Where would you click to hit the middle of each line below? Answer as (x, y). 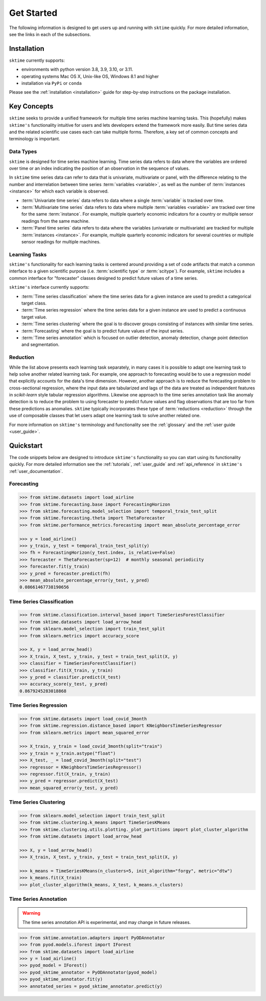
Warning (31, 913)
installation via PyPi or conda (52, 83)
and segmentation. (40, 345)
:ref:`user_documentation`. (36, 471)
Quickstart (26, 445)
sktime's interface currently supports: (49, 287)
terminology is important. (34, 139)
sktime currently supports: (37, 60)
